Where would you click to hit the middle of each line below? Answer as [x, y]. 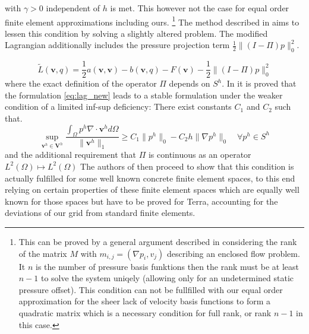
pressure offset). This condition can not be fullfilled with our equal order [151, 289]
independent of [73, 8]
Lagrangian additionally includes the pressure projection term [117, 45]
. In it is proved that [259, 83]
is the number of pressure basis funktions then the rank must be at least [167, 266]
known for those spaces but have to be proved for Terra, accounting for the [141, 201]
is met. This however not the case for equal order [200, 8]
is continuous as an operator [200, 155]
